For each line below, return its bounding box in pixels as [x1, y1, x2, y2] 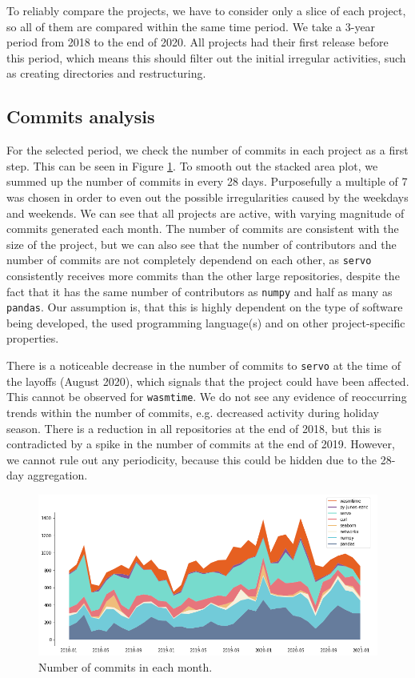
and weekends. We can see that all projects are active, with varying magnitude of [6, 204, 405, 221]
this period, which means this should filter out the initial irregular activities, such [6, 49, 406, 66]
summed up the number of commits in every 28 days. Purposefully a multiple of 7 [6, 173, 408, 190]
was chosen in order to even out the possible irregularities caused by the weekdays [6, 188, 409, 205]
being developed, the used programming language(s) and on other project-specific [6, 314, 405, 331]
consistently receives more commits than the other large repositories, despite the [6, 267, 400, 283]
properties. [6, 330, 59, 347]
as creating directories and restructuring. [6, 65, 206, 82]
